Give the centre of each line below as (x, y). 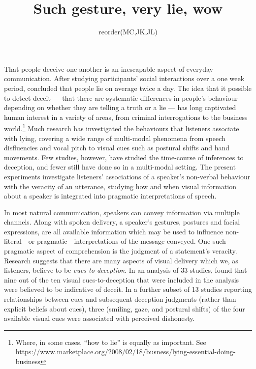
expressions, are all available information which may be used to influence (114, 231)
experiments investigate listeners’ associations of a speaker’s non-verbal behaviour (127, 176)
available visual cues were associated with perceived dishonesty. (99, 318)
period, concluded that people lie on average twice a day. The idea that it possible (128, 88)
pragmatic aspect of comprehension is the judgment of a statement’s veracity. (121, 251)
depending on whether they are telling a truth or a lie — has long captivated (120, 107)
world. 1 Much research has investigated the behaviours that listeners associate (122, 128)
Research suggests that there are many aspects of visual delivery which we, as (121, 260)
